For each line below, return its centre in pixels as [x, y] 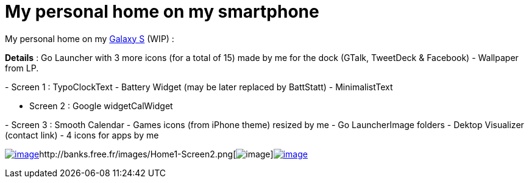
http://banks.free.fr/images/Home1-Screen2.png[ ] [156, 154]
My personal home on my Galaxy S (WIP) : [90, 38]
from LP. [22, 68]
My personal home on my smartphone [162, 12]
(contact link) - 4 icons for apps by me [82, 135]
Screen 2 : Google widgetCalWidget [101, 106]
